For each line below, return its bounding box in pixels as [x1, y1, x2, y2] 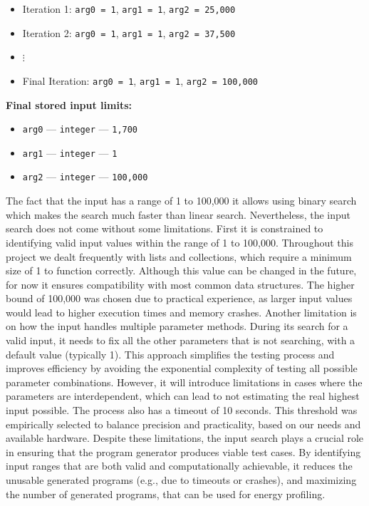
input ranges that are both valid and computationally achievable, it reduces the [6, 458, 353, 473]
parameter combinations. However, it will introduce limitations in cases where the [6, 374, 363, 389]
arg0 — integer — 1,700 [22, 121, 138, 136]
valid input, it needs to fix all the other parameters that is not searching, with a [6, 333, 355, 348]
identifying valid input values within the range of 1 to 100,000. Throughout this [6, 234, 353, 249]
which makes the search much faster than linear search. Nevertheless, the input [6, 207, 350, 222]
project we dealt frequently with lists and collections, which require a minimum [6, 249, 352, 264]
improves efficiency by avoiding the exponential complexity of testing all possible [6, 361, 358, 376]
